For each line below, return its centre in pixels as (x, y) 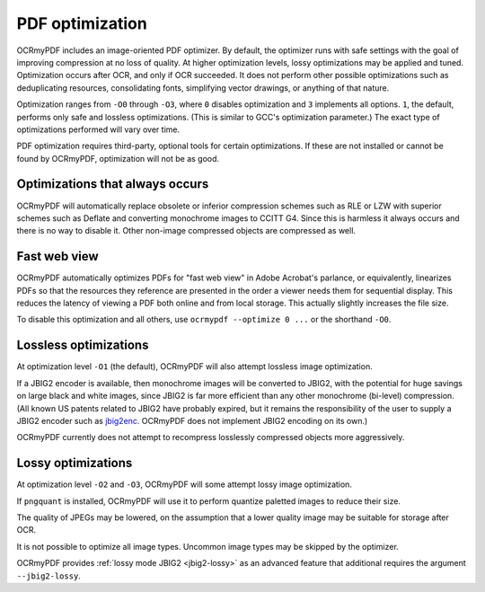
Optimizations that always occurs (113, 184)
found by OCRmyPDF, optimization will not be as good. (118, 158)
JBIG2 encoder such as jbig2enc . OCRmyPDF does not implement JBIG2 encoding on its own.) (192, 420)
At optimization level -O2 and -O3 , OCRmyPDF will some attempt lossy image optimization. (184, 484)
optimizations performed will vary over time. (98, 129)
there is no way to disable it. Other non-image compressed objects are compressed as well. (186, 231)
